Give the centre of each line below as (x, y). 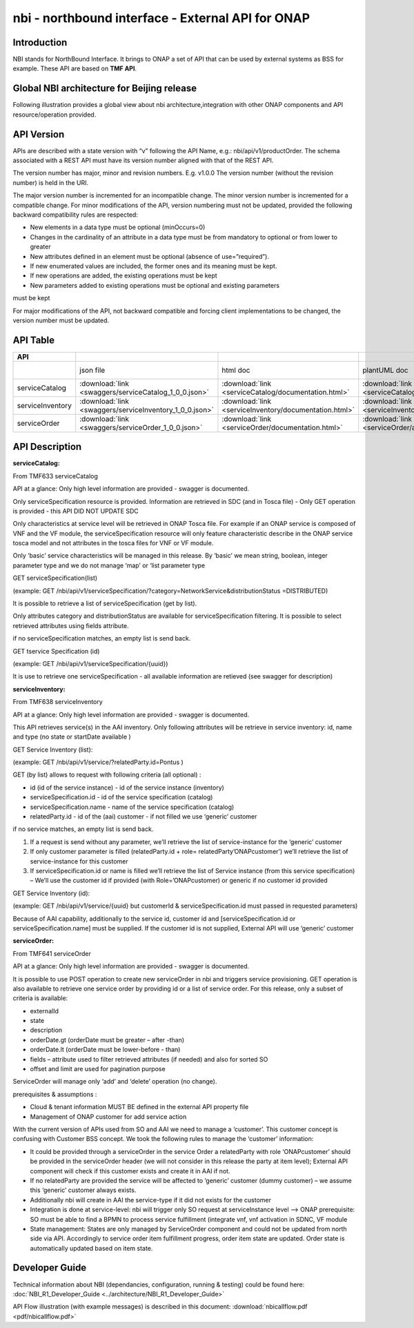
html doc (236, 370)
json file (92, 370)
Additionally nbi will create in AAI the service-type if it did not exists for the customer (151, 1200)
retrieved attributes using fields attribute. (71, 625)
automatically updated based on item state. (91, 1248)
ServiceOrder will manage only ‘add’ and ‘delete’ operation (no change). (115, 1082)
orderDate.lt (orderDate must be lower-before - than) (105, 1050)
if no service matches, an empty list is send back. (83, 829)
